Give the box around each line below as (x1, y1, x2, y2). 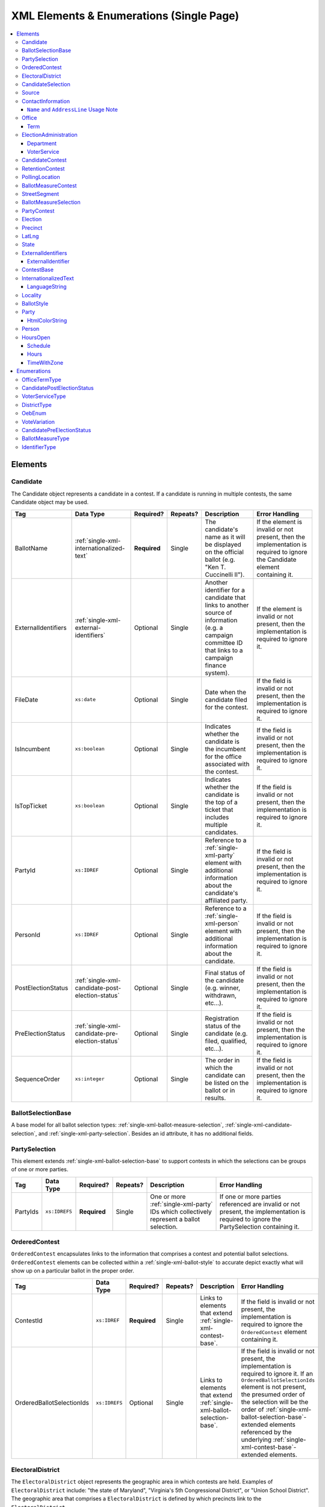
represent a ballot (150, 1215, 200, 1223)
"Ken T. (205, 562, 226, 571)
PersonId (14, 930, 40, 939)
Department (27, 139, 57, 147)
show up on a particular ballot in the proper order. (11, 1267, 135, 1274)
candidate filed (205, 695, 247, 703)
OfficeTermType (22, 376, 61, 383)
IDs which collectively (150, 1207, 212, 1216)
